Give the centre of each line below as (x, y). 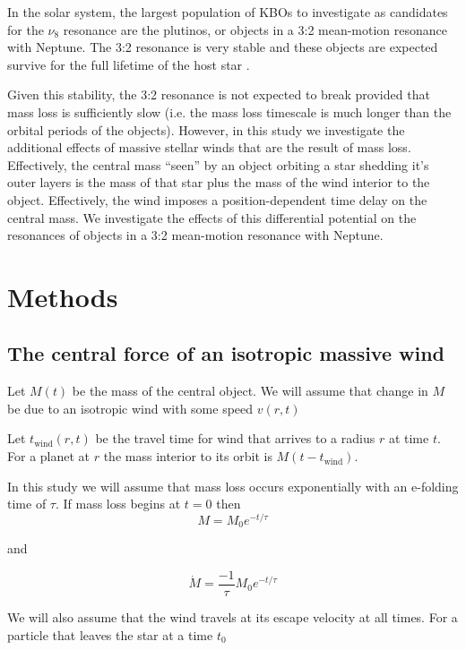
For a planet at (49, 456)
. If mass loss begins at (118, 504)
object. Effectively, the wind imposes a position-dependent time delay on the (217, 199)
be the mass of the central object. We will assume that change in (250, 391)
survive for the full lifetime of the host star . (129, 64)
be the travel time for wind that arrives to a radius (235, 438)
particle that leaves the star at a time (110, 634)
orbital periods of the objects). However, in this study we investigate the (206, 129)
